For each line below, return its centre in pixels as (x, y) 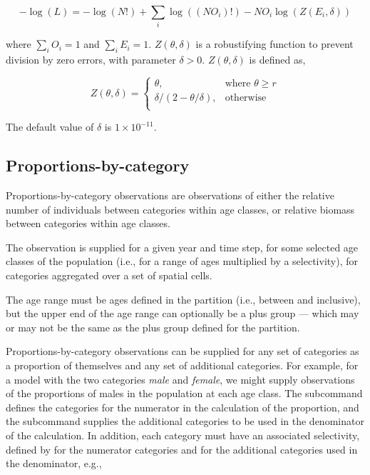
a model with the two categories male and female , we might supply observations (180, 379)
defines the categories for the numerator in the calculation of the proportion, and (183, 407)
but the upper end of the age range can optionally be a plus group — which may (183, 313)
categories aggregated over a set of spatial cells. (109, 275)
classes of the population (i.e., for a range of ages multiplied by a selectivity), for (182, 261)
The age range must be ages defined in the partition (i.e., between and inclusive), (183, 299)
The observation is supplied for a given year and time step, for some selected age (182, 247)
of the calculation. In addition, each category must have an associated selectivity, (183, 435)
